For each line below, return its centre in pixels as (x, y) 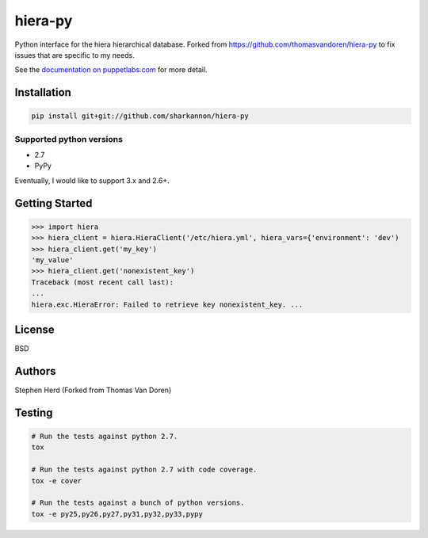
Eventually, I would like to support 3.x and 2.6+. (92, 180)
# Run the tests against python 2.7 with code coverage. (144, 470)
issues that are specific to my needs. (75, 55)
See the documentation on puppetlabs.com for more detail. (111, 70)
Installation (43, 92)
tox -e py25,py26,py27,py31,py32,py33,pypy (117, 514)
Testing (34, 412)
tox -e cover (57, 481)
